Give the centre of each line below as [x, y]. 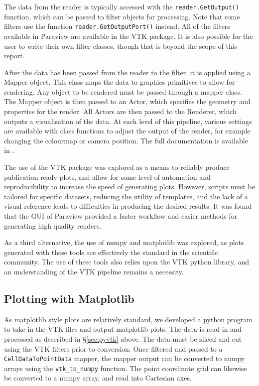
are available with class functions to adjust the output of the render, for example [127, 131]
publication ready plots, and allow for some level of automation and [107, 177]
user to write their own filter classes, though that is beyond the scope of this [121, 46]
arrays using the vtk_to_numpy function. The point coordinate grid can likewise [126, 368]
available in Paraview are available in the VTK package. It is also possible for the [129, 36]
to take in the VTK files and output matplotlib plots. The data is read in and [123, 329]
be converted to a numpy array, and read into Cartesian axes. [98, 378]
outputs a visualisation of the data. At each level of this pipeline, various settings [128, 121]
